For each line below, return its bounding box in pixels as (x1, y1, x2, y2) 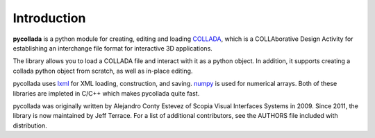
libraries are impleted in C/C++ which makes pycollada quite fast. (12, 89, 200, 97)
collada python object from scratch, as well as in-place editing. (12, 67, 193, 75)
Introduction (12, 10, 86, 26)
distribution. (12, 121, 48, 130)
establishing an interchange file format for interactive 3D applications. (12, 44, 213, 52)
